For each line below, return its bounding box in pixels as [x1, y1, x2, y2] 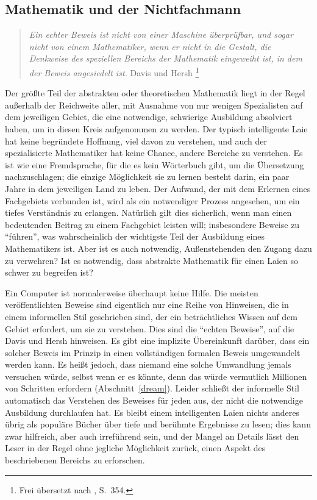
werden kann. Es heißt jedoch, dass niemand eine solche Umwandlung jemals [5, 358, 291, 371]
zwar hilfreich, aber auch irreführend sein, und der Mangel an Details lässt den [5, 429, 299, 442]
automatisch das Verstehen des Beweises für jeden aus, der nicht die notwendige [5, 394, 303, 407]
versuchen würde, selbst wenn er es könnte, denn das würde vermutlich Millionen [5, 370, 307, 382]
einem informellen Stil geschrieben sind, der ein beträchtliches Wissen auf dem [5, 310, 298, 323]
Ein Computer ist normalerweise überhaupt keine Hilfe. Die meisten [5, 286, 258, 299]
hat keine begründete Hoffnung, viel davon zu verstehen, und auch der [5, 134, 267, 147]
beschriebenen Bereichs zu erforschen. [5, 454, 145, 466]
